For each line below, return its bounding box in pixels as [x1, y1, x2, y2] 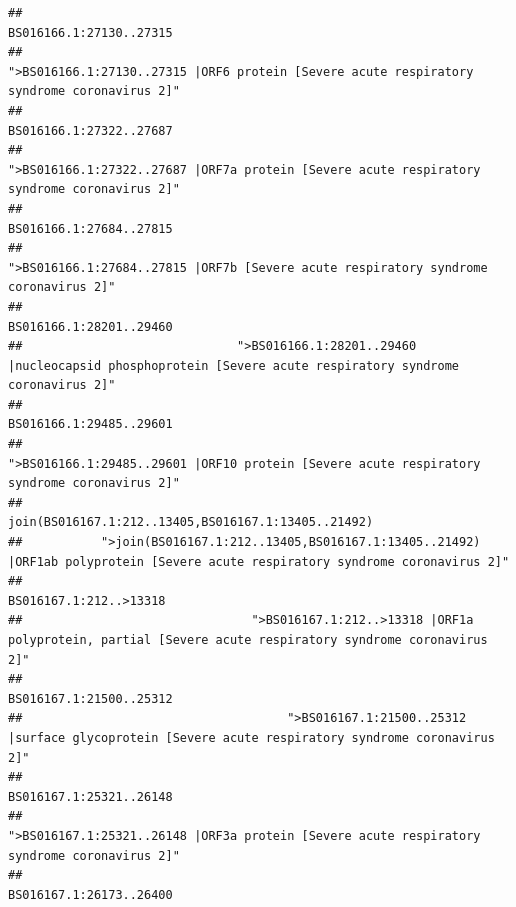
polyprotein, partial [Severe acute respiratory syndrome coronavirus [8, 633, 488, 647]
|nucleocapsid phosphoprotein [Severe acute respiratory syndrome [8, 358, 460, 373]
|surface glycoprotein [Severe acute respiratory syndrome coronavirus [8, 730, 495, 745]
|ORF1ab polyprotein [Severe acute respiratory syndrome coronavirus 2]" [8, 554, 510, 569]
